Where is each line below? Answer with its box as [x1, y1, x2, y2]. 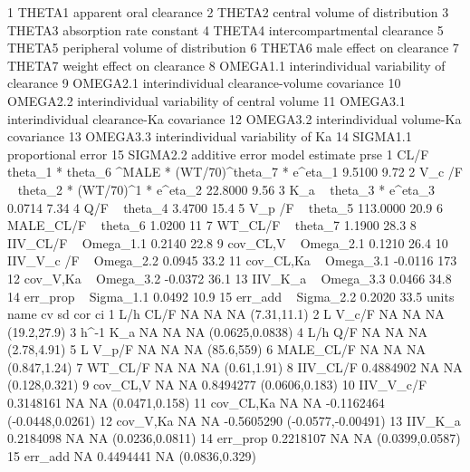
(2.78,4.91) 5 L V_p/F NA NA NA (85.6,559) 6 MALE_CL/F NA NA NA [7, 340, 426, 359]
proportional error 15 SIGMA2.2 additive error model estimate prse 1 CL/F [7, 144, 429, 163]
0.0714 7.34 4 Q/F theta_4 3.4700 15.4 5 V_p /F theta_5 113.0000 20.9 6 [7, 197, 444, 217]
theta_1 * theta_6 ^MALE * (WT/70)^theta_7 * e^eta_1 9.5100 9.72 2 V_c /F [7, 162, 464, 181]
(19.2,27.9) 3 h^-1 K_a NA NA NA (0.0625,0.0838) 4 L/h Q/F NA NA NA [7, 322, 427, 341]
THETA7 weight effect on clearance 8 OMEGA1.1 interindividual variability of [7, 55, 446, 74]
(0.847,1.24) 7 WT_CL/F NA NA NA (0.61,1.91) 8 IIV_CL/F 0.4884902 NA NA [7, 357, 463, 376]
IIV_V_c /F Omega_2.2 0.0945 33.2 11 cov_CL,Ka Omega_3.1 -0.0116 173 [7, 251, 457, 270]
